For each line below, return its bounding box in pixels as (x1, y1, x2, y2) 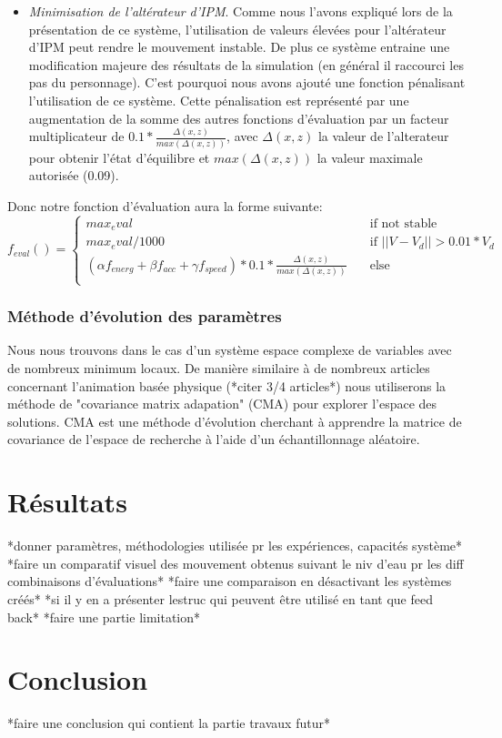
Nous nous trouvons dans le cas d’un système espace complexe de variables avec (7, 340, 452, 359)
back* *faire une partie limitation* (7, 607, 201, 626)
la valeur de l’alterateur (317, 126, 449, 146)
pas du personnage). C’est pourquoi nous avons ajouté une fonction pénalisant (28, 73, 466, 92)
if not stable (369, 217, 437, 230)
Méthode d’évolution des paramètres (7, 305, 282, 328)
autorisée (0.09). (28, 166, 119, 185)
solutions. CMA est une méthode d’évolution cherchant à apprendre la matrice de (7, 411, 462, 430)
